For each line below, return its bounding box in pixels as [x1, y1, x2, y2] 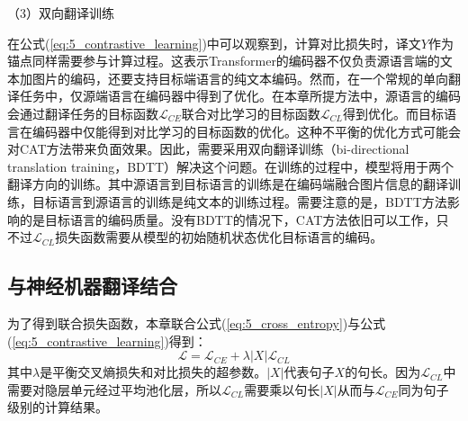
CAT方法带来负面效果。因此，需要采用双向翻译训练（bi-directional [19, 139, 409, 158]
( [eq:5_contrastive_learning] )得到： [7, 331, 207, 350]
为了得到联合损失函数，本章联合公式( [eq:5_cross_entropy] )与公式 [7, 313, 386, 332]
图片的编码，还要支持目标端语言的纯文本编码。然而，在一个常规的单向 [31, 68, 448, 87]
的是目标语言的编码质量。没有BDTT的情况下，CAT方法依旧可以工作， [19, 210, 436, 228]
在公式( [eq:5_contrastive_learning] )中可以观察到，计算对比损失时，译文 [7, 33, 421, 52]
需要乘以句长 [244, 380, 320, 399]
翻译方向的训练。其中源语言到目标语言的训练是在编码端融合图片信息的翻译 [7, 175, 448, 193]
